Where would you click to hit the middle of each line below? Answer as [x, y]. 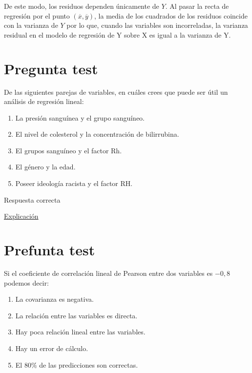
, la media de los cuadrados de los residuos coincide [171, 15]
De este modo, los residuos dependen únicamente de [82, 6]
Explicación [21, 216]
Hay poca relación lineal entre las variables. [80, 332]
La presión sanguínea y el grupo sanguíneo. [80, 117]
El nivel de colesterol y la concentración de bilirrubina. [97, 134]
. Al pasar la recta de [197, 6]
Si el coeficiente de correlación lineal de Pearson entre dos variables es [108, 273]
